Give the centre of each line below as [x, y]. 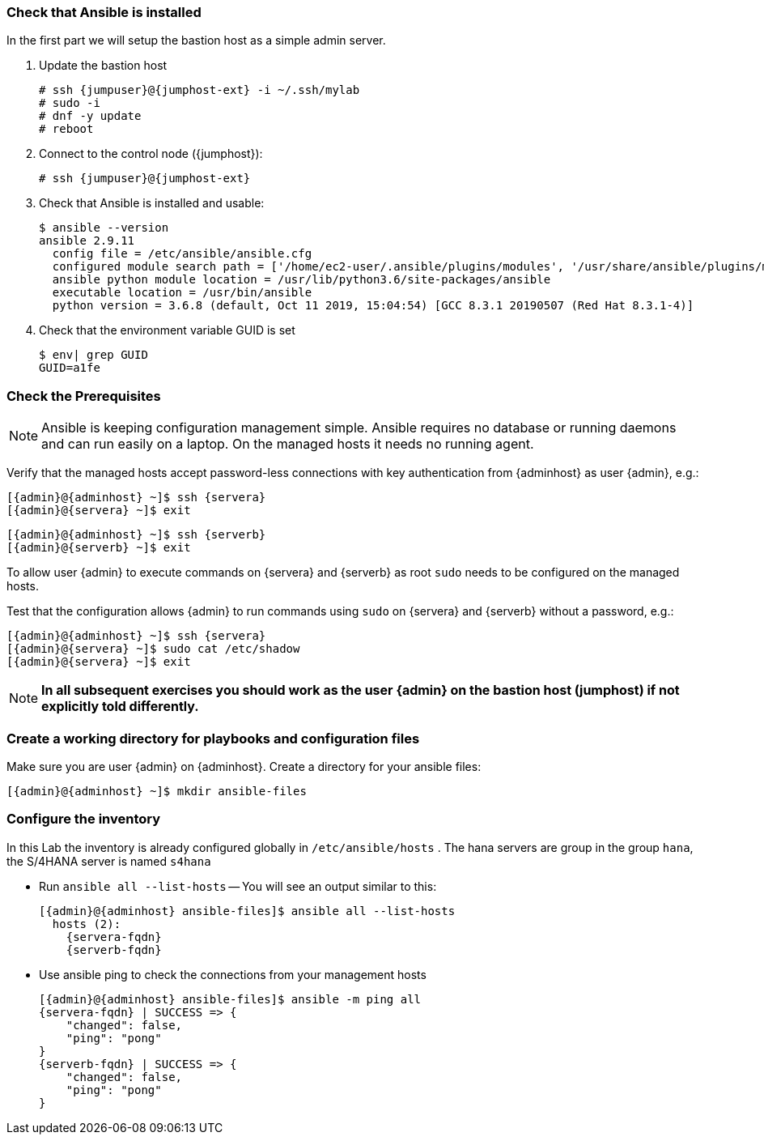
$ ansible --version [104, 228]
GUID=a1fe [70, 368]
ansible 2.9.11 [87, 241]
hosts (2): [87, 924]
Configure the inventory [84, 819]
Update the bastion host [103, 66]
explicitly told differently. [120, 707]
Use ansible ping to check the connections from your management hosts [233, 974]
